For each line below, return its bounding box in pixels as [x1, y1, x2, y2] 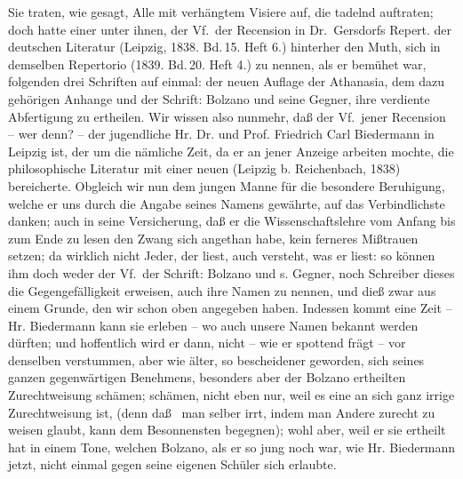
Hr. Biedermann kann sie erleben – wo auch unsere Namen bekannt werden [8, 315, 419, 334]
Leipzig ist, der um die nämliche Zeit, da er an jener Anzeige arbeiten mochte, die [8, 141, 454, 160]
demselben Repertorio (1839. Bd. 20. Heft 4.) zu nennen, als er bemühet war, [8, 54, 427, 73]
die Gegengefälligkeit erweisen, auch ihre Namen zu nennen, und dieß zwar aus [8, 281, 436, 299]
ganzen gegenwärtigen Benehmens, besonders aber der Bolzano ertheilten [8, 368, 406, 387]
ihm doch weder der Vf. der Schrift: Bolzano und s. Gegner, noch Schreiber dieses [8, 263, 455, 282]
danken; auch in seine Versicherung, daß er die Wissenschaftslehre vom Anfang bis [8, 212, 456, 230]
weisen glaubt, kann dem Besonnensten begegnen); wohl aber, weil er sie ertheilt [8, 420, 446, 439]
